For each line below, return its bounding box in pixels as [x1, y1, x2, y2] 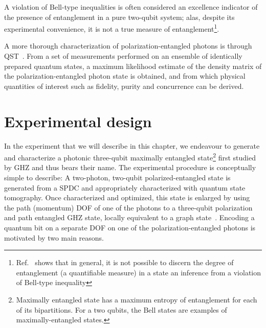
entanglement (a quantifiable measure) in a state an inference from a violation [16, 267, 261, 277]
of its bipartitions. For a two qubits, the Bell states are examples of [16, 304, 227, 315]
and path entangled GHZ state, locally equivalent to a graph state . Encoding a [4, 212, 255, 223]
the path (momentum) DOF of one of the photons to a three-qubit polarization [4, 202, 253, 213]
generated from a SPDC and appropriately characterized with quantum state [4, 182, 246, 193]
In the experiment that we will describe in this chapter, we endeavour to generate [4, 140, 260, 151]
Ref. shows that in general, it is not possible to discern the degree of [16, 257, 234, 268]
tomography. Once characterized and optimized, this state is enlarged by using [4, 192, 250, 203]
